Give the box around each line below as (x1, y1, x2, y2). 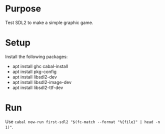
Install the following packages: (5, 53, 68, 59)
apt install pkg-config (12, 68, 56, 74)
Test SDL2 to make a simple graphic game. (5, 19, 93, 25)
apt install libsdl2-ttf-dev (12, 84, 63, 90)
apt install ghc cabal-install (12, 63, 68, 69)
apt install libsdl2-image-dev (12, 79, 71, 85)
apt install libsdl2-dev (12, 73, 57, 80)
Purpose (5, 3, 41, 14)
